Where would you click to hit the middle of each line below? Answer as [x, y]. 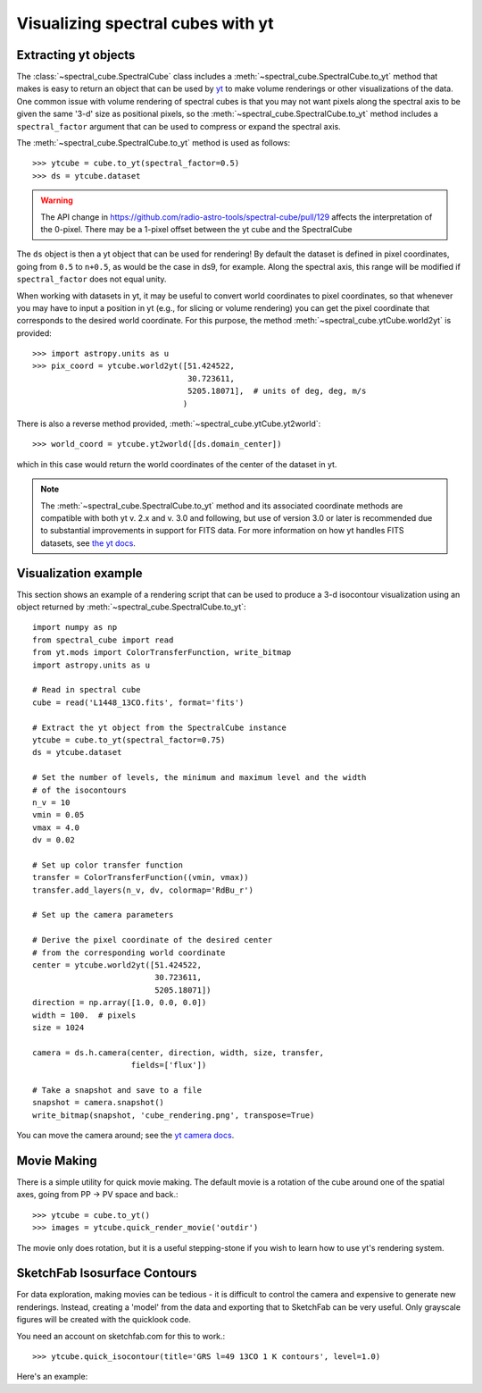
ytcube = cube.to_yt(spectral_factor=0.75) [129, 740]
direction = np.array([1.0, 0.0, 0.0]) [120, 1003]
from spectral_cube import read [103, 640]
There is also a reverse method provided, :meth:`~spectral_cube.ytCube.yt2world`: [169, 424]
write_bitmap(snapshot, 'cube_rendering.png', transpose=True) [174, 1115]
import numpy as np [75, 627]
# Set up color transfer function [108, 865]
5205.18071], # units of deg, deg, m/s [277, 391]
